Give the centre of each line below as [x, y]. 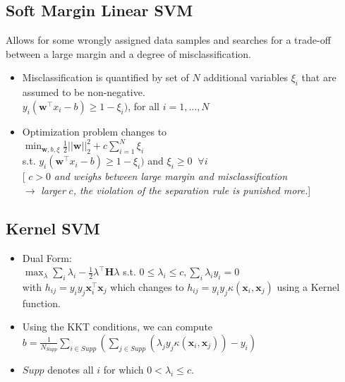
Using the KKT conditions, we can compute [117, 327]
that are [319, 77]
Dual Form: [47, 257]
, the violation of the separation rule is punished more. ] [192, 190]
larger [53, 190]
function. [41, 303]
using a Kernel [308, 286]
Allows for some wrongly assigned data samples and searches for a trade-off [168, 40]
